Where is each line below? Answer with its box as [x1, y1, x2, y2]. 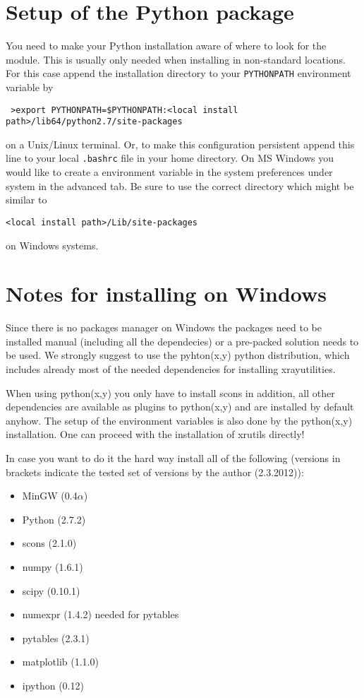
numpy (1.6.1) [22, 560, 83, 574]
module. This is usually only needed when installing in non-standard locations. [6, 52, 346, 66]
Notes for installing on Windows [6, 279, 327, 308]
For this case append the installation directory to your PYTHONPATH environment [6, 66, 351, 81]
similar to [6, 192, 47, 207]
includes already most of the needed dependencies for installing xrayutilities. [6, 362, 336, 377]
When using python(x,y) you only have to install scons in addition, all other [6, 385, 335, 400]
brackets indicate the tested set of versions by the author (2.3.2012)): [6, 464, 304, 479]
